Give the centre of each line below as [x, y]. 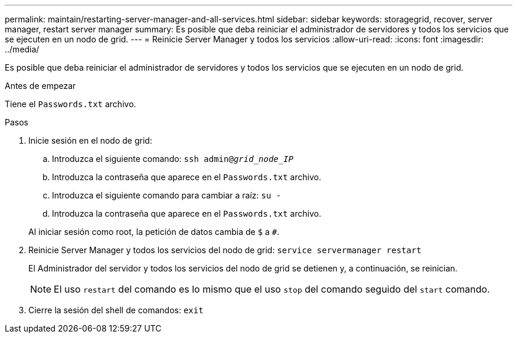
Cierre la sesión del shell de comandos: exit [116, 310]
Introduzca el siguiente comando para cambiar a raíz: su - [167, 195]
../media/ [22, 49]
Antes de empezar [40, 86]
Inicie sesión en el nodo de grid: [90, 140]
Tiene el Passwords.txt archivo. [71, 104]
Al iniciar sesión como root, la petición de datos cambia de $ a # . [154, 232]
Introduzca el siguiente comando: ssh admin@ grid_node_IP [173, 159]
